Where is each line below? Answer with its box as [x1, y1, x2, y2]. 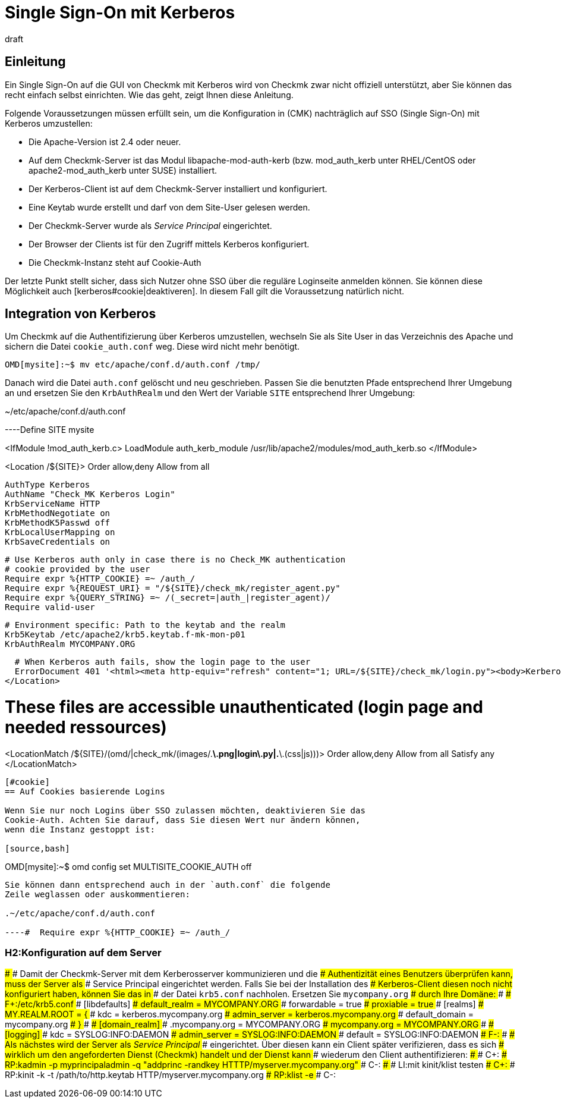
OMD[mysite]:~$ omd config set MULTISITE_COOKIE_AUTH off [5, 861, 252, 872]
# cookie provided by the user [5, 564, 150, 574]
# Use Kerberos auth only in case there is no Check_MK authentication [5, 555, 346, 565]
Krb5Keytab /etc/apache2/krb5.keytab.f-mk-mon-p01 [5, 630, 245, 640]
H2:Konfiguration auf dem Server [5, 947, 162, 959]
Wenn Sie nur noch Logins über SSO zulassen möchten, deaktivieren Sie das [5, 805, 365, 815]
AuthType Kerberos [5, 480, 90, 490]
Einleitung [5, 54, 66, 70]
